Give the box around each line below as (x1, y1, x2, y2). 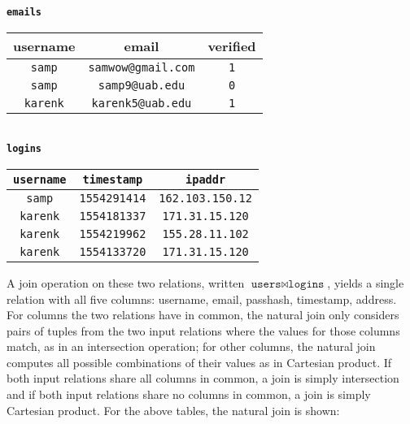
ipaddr (185, 172, 226, 186)
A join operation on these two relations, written (7, 274, 245, 291)
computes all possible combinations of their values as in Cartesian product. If (7, 353, 392, 370)
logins (7, 143, 41, 155)
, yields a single (327, 274, 404, 291)
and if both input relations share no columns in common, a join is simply (7, 386, 371, 403)
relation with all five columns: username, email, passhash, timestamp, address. (7, 290, 397, 307)
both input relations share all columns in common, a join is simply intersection (7, 370, 399, 387)
